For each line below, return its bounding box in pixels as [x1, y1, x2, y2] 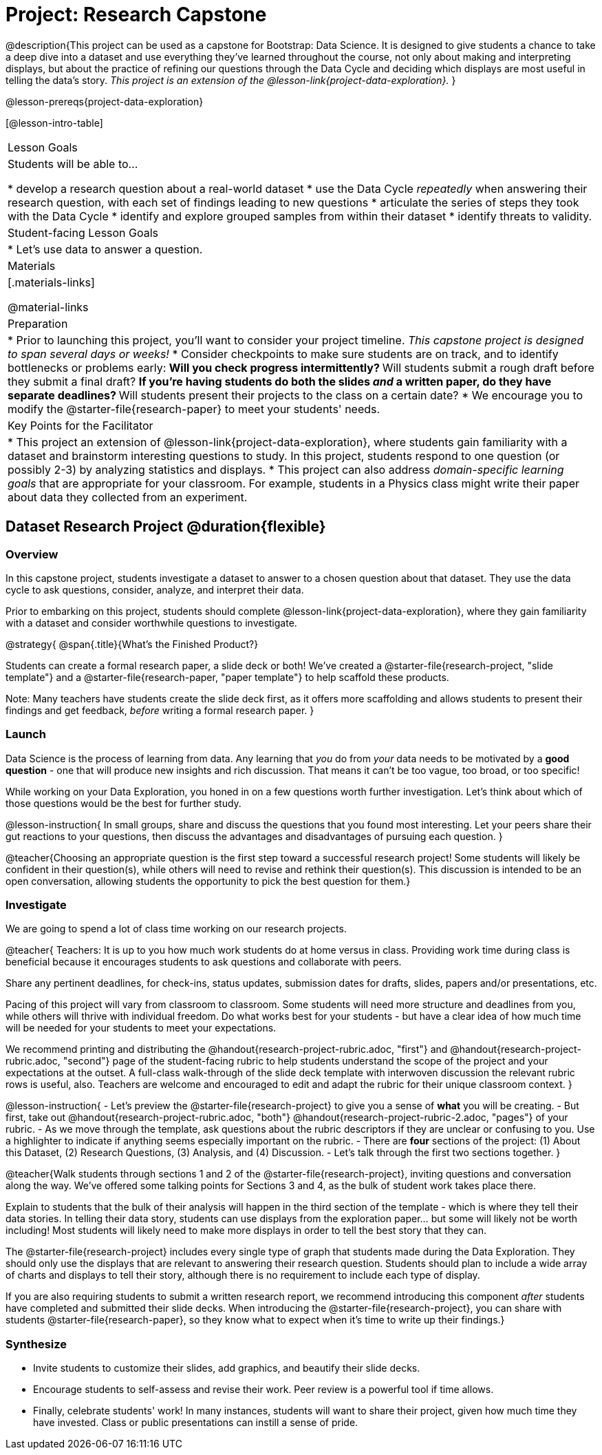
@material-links [8, 300, 89, 314]
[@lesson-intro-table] [6, 116, 103, 129]
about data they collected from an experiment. [8, 490, 248, 504]
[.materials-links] [8, 275, 95, 289]
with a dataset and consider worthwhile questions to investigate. [6, 616, 297, 629]
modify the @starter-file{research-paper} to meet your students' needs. [8, 401, 380, 416]
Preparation [8, 316, 68, 331]
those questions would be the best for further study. [6, 797, 241, 809]
